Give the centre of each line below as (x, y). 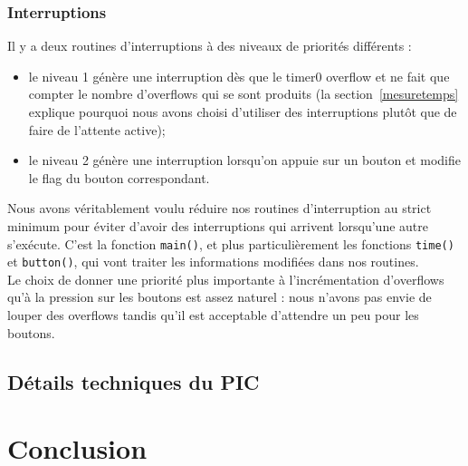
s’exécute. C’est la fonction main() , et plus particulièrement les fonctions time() (231, 243)
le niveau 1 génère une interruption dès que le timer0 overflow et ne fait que (239, 76)
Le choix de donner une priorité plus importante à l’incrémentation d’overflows (226, 279)
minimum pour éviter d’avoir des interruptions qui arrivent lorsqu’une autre (218, 225)
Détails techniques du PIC (134, 381)
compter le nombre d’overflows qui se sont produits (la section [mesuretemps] (244, 94)
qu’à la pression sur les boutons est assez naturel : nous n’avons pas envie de (220, 297)
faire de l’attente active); (97, 129)
